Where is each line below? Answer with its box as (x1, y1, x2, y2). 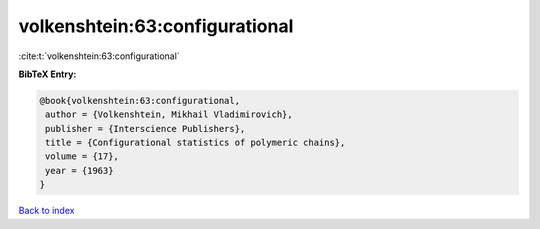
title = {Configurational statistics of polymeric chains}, (45, 137, 346, 149)
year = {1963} (45, 165, 114, 176)
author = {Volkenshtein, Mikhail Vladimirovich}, (45, 109, 294, 120)
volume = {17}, (45, 151, 120, 162)
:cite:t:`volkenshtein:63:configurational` (18, 50, 180, 62)
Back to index (18, 205, 75, 217)
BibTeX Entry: (18, 68, 77, 80)
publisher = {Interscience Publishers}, (45, 123, 246, 134)
